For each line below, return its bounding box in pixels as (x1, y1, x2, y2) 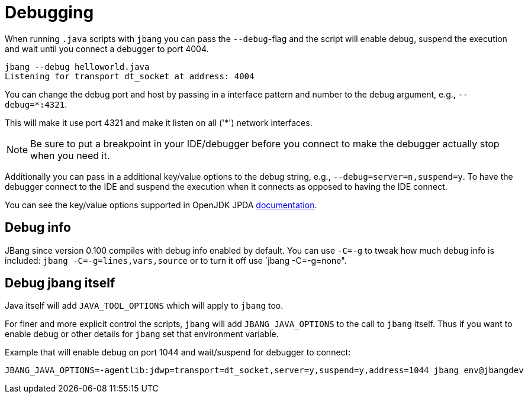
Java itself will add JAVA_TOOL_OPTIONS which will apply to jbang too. (5, 300, 284, 311)
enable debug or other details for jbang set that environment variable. (5, 329, 279, 339)
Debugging (5, 2, 94, 22)
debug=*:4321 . (5, 99, 67, 109)
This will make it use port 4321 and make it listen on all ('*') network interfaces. (5, 117, 313, 128)
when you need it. (30, 149, 110, 161)
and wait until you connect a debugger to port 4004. (5, 43, 209, 54)
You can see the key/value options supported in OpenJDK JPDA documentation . (5, 199, 317, 210)
